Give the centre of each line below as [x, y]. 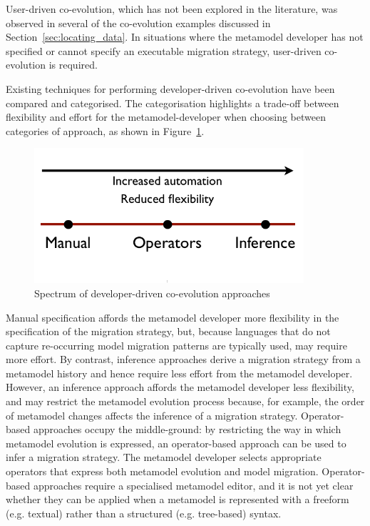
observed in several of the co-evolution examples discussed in [138, 23]
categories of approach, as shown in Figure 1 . [105, 130]
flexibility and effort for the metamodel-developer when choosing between [166, 117]
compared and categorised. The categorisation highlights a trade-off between [173, 103]
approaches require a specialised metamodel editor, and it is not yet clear [193, 485]
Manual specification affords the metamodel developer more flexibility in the [173, 317]
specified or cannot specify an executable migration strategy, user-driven [164, 50]
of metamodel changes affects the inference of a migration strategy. [152, 415]
